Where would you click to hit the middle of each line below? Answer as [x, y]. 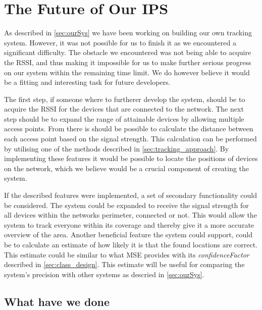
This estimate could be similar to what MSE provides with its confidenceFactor [127, 254]
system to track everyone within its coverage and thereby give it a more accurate [129, 224]
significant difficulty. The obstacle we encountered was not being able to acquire [128, 52]
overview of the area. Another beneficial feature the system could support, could [128, 235]
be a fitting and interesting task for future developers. [87, 82]
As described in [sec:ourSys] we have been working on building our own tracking [128, 33]
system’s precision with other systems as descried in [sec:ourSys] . [104, 274]
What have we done [57, 301]
